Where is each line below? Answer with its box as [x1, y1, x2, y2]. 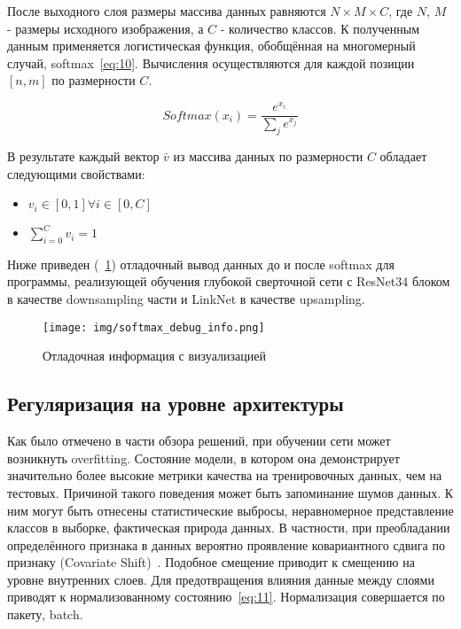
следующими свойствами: [7, 164, 145, 182]
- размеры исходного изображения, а [7, 19, 204, 37]
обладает [379, 146, 427, 165]
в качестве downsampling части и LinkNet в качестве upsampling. [7, 290, 365, 308]
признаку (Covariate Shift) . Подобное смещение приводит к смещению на [7, 553, 415, 571]
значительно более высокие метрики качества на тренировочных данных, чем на [7, 466, 442, 485]
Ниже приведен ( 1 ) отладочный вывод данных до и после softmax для [7, 254, 395, 273]
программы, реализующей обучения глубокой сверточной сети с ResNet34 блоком [7, 272, 450, 291]
